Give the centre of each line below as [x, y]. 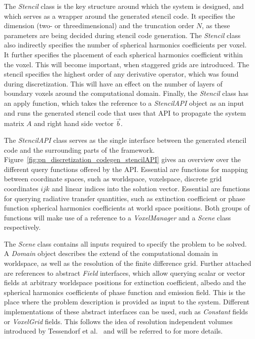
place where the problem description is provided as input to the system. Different [127, 302]
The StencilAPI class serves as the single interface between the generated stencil [125, 140]
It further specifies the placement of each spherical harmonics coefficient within [124, 54]
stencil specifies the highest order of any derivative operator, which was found [121, 74]
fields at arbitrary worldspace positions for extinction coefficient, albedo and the [125, 282]
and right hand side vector [74, 123]
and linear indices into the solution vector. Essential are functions [151, 188]
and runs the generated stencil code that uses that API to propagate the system [125, 112]
